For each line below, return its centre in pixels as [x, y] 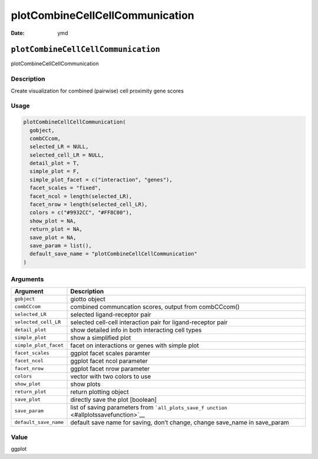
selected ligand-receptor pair [111, 314]
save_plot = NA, [53, 237]
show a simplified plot [101, 338]
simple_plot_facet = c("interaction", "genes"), [101, 179]
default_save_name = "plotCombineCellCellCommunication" [113, 254]
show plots [85, 384]
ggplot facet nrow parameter [110, 368]
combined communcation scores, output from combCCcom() [155, 306]
